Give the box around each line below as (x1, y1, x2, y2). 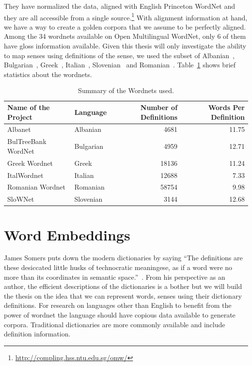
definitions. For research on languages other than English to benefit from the (4, 300, 232, 310)
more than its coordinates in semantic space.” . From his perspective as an (4, 271, 225, 282)
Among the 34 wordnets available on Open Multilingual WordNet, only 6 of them (4, 31, 246, 41)
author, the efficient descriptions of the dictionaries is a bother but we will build (4, 281, 242, 291)
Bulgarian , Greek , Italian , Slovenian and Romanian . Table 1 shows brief (4, 60, 236, 70)
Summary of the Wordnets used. (78, 85, 174, 95)
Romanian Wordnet (7, 182, 66, 192)
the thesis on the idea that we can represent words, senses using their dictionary (4, 290, 242, 301)
